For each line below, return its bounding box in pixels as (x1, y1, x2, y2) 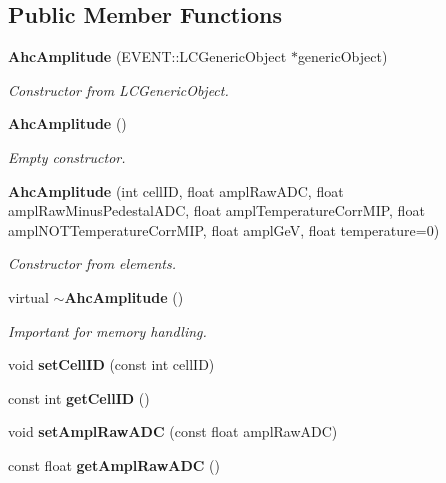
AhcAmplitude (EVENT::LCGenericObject (8, 46, 287, 67)
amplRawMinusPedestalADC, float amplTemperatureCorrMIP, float (8, 200, 425, 221)
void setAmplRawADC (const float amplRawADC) (8, 421, 338, 442)
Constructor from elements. (8, 253, 177, 274)
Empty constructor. (8, 146, 126, 167)
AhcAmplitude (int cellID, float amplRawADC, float (8, 180, 344, 201)
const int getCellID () (8, 387, 150, 408)
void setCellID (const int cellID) (8, 354, 215, 375)
